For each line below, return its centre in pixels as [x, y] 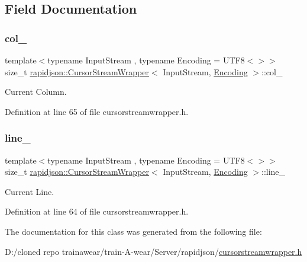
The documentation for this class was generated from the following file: [133, 231]
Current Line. [30, 191]
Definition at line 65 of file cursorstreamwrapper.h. [97, 111]
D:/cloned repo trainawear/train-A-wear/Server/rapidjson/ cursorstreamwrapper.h [153, 251]
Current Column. [36, 92]
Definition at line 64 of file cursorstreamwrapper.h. [97, 211]
